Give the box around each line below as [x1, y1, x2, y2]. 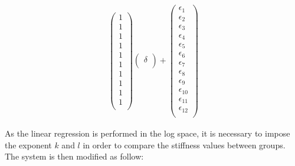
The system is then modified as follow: [5, 150, 144, 162]
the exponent [5, 138, 52, 151]
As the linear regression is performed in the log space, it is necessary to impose [5, 127, 290, 139]
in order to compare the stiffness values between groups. [83, 138, 286, 151]
